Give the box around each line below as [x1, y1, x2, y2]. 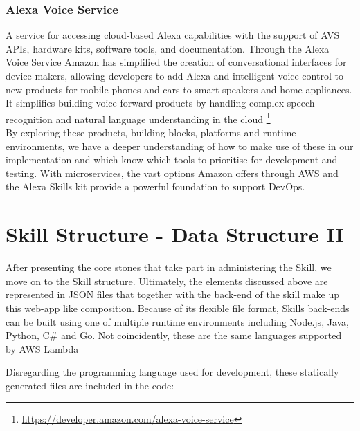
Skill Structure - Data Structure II [6, 220, 344, 248]
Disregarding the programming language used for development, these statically [6, 365, 339, 379]
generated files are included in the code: [6, 378, 174, 392]
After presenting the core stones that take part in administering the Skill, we [6, 260, 332, 275]
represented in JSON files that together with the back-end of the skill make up [6, 287, 339, 302]
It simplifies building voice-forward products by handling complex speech [6, 95, 315, 110]
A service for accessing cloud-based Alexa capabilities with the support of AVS [6, 28, 340, 42]
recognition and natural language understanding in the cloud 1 [6, 109, 271, 126]
